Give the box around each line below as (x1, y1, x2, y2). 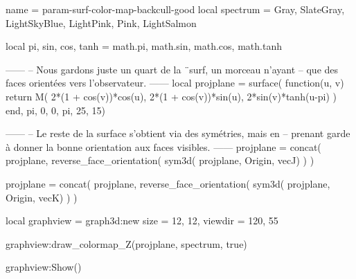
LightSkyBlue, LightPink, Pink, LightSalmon (6, 15, 197, 30)
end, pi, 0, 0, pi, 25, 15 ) (6, 102, 105, 117)
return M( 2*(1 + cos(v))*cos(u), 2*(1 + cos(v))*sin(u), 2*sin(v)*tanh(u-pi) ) (6, 89, 337, 103)
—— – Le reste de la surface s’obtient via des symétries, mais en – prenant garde (6, 126, 350, 141)
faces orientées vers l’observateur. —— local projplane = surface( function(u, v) (6, 75, 344, 90)
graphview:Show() (6, 260, 82, 274)
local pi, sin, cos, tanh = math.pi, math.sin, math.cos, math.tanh (6, 39, 282, 53)
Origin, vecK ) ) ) (6, 190, 78, 204)
